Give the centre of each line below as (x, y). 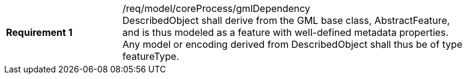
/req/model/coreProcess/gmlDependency (216, 8)
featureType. (151, 56)
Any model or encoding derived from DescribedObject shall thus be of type (293, 44)
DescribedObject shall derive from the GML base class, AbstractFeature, (286, 20)
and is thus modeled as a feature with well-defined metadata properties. (286, 32)
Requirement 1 (39, 32)
